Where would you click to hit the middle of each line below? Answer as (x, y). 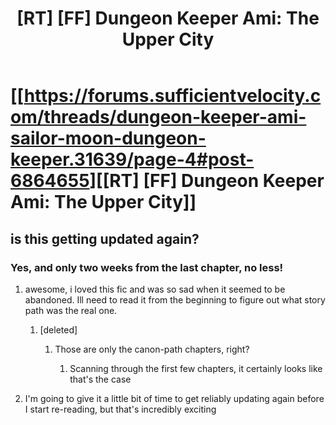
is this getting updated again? (105, 238)
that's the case (100, 379)
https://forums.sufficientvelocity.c (172, 96)
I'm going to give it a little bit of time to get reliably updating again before (174, 398)
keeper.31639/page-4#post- (132, 159)
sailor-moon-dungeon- (108, 138)
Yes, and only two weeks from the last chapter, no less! (147, 267)
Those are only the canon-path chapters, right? (152, 349)
